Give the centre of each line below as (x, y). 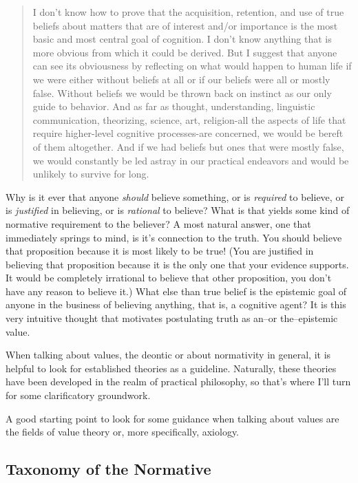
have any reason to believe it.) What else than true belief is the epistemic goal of (176, 291)
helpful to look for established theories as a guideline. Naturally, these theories (171, 368)
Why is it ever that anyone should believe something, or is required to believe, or (175, 196)
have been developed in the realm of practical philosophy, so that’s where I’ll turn (178, 382)
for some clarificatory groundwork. (78, 395)
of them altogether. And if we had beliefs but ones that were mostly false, (188, 146)
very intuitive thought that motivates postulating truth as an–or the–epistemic (172, 318)
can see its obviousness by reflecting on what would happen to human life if (192, 66)
